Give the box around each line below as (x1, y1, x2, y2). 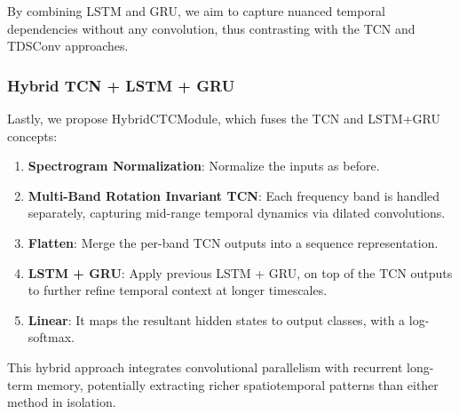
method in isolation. (7, 393, 116, 411)
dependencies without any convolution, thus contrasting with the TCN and (7, 19, 415, 37)
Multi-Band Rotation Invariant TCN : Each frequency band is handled (28, 186, 440, 204)
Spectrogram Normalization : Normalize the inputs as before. (28, 156, 380, 175)
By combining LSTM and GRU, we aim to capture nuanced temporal (7, 2, 385, 20)
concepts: (7, 126, 58, 145)
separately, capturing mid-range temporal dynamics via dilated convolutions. (28, 203, 446, 222)
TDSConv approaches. (7, 36, 129, 55)
